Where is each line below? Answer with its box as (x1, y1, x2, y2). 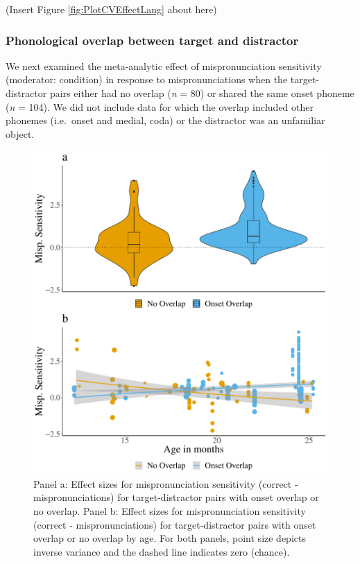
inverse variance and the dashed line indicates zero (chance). (33, 544, 290, 558)
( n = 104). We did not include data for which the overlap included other (6, 99, 314, 114)
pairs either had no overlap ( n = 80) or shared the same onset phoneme (49, 86, 354, 100)
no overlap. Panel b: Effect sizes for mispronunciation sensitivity (33, 504, 306, 518)
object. (6, 126, 35, 141)
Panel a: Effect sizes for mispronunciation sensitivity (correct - (33, 476, 298, 491)
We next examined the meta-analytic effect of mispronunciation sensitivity (6, 58, 322, 73)
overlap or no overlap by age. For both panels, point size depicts (33, 531, 306, 545)
